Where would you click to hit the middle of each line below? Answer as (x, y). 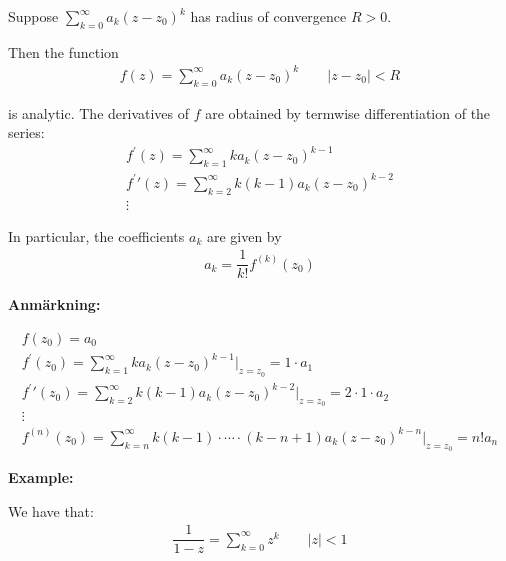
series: (26, 132)
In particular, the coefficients (96, 235)
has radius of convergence (268, 16)
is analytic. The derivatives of (99, 112)
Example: (41, 477)
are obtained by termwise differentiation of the (348, 112)
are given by (244, 235)
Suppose (33, 16)
